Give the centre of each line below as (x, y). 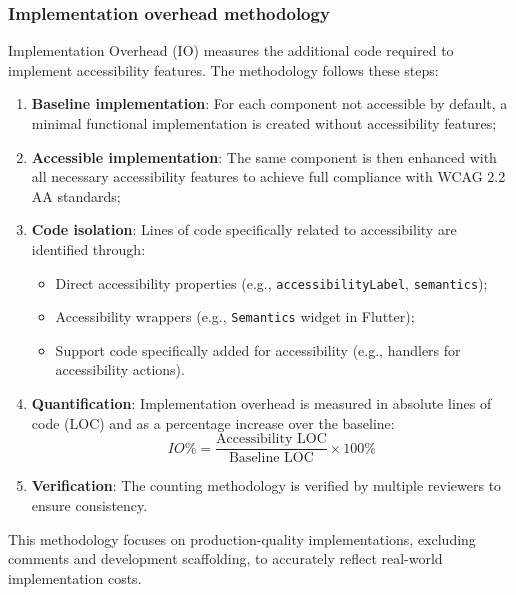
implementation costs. (75, 577)
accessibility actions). (120, 369)
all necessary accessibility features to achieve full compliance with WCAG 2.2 (268, 176)
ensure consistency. (89, 504)
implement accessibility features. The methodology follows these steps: (223, 69)
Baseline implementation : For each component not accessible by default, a (269, 103)
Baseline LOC (271, 458)
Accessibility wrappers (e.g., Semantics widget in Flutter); (235, 316)
